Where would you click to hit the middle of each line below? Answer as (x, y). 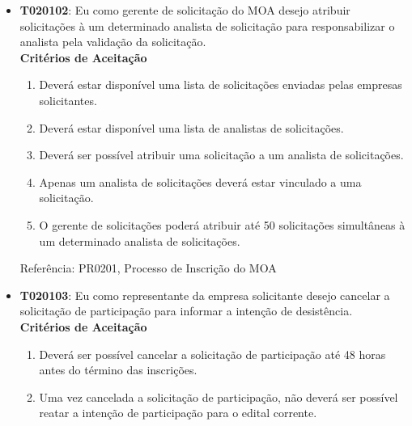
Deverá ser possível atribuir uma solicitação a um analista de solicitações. (221, 155)
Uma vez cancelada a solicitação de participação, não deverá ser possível (219, 396)
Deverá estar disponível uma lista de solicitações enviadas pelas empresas (221, 84)
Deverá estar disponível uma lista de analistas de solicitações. (191, 127)
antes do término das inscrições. (118, 370)
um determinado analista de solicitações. (140, 240)
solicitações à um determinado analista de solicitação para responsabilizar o (207, 25)
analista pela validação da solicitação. (113, 42)
